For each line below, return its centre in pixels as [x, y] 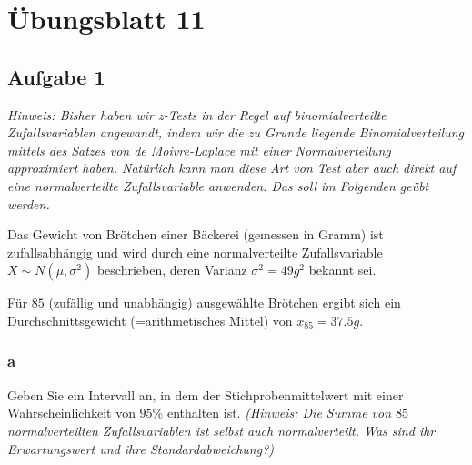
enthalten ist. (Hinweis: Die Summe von [279, 413]
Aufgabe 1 [56, 76]
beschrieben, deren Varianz [172, 270]
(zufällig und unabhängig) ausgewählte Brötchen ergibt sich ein [225, 303]
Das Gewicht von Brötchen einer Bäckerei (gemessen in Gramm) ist [196, 234]
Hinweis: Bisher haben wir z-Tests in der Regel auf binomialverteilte [197, 114]
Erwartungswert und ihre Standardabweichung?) [141, 448]
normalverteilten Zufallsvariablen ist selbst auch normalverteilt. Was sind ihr [221, 430]
